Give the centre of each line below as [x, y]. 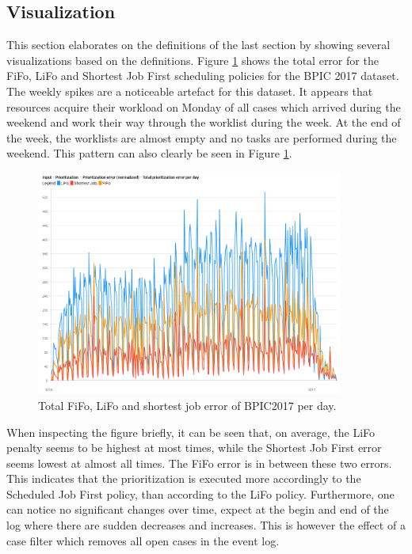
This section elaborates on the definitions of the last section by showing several [198, 45]
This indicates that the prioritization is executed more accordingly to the [184, 478]
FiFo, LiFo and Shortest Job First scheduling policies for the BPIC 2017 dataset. [203, 76]
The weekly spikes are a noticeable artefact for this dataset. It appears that [190, 91]
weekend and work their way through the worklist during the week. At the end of [204, 122]
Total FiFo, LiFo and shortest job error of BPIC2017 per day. [187, 405]
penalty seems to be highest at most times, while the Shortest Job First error [194, 448]
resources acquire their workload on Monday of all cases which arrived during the [204, 106]
